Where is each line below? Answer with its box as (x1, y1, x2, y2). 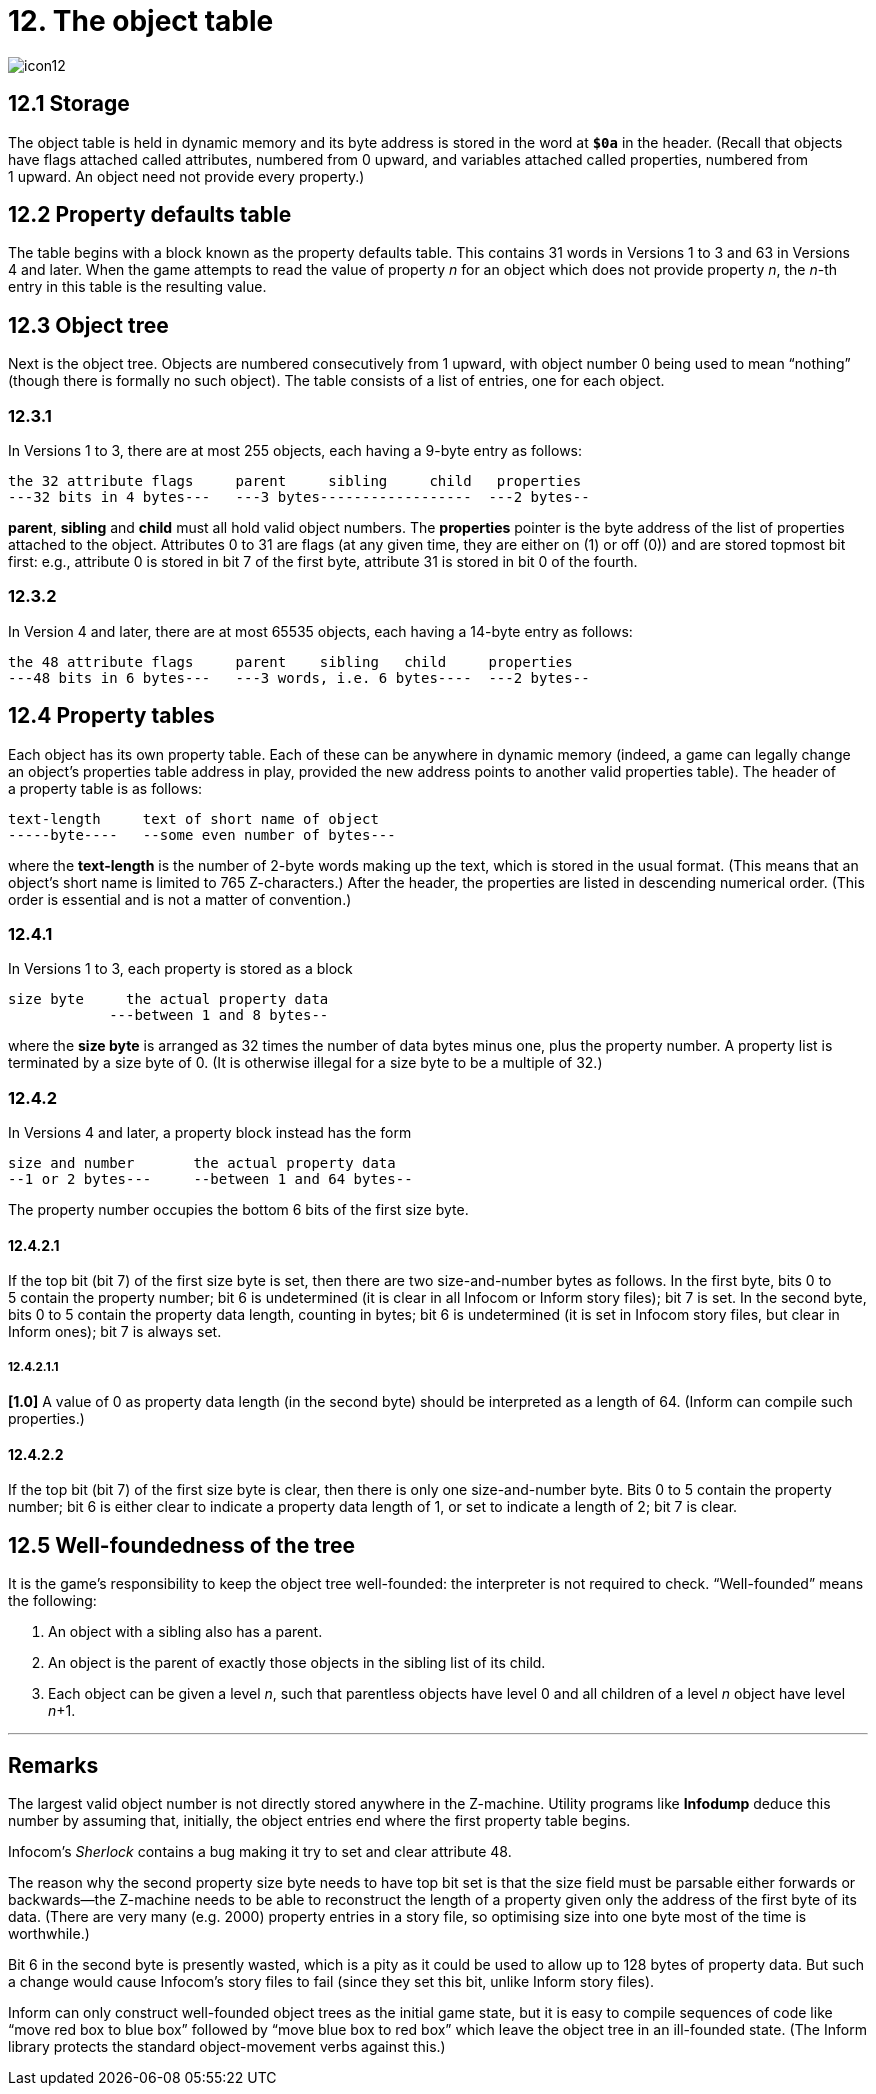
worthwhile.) (8, 1925, 90, 1943)
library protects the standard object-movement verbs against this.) (8, 2038, 446, 2056)
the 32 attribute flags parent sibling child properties (8, 473, 582, 490)
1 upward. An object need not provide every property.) (8, 167, 365, 185)
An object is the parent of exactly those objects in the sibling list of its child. (48, 1654, 546, 1672)
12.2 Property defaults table (8, 202, 292, 228)
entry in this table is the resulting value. (8, 278, 267, 296)
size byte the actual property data (8, 991, 329, 1008)
